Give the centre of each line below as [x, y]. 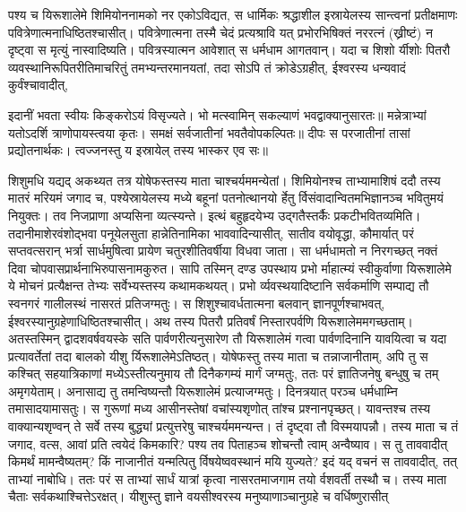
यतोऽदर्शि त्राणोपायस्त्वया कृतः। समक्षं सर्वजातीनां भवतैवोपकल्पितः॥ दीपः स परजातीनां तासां [209, 132]
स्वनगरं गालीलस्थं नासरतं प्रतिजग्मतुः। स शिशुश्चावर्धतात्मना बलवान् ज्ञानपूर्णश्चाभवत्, [197, 303]
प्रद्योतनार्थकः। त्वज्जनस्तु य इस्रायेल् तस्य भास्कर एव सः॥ [138, 150]
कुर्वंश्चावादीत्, [39, 85]
